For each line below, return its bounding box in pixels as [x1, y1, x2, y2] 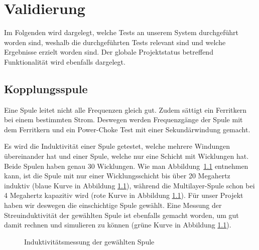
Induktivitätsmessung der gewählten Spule [24, 236, 155, 246]
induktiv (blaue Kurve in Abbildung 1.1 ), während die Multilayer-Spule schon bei [4, 180, 255, 190]
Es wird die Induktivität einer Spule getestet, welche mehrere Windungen [4, 141, 230, 151]
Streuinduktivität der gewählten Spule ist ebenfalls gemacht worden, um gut [4, 209, 239, 220]
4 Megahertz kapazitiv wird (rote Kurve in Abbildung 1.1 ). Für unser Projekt [4, 190, 243, 200]
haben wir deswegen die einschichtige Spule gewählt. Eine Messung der [4, 200, 222, 210]
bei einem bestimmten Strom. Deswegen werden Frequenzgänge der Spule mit [4, 114, 243, 125]
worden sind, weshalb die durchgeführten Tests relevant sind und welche [4, 37, 226, 47]
